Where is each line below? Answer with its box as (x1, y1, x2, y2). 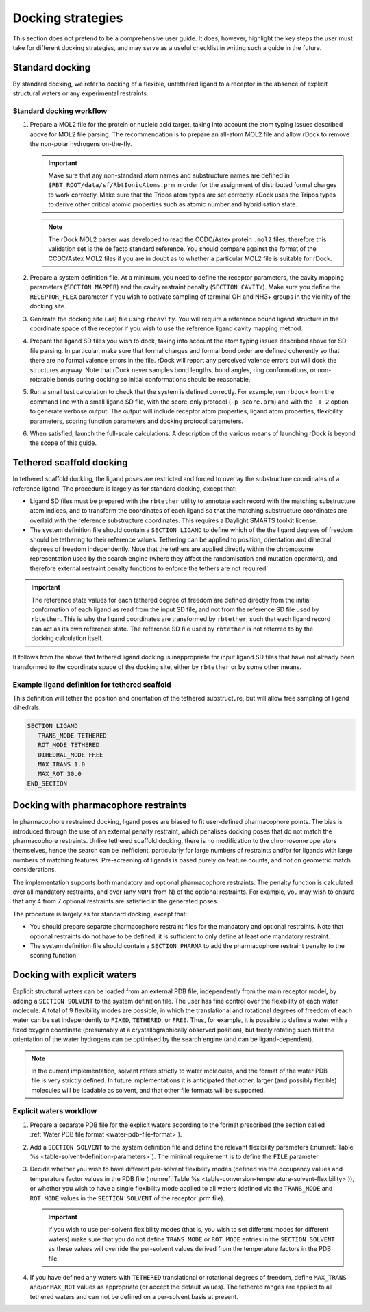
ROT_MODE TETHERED (38, 741, 100, 749)
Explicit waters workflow (12, 1106, 97, 1116)
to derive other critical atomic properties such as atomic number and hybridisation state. (48, 200, 298, 208)
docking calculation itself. (31, 634, 103, 642)
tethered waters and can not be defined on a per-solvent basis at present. (29, 1292, 239, 1300)
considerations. (12, 866, 57, 874)
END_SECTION (27, 779, 68, 788)
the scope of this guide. (29, 439, 97, 447)
